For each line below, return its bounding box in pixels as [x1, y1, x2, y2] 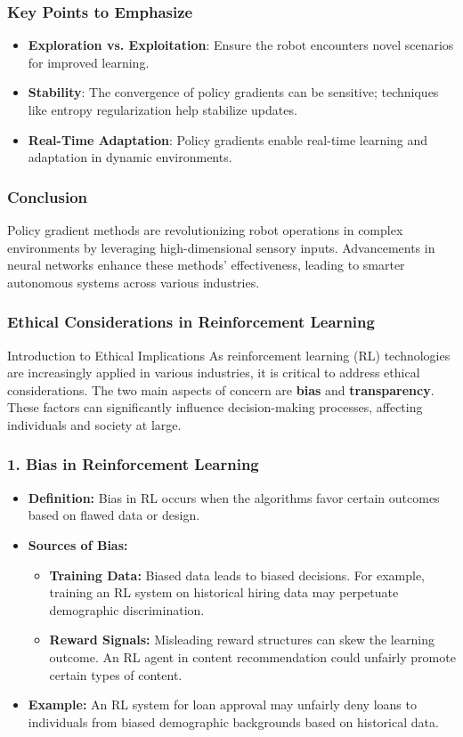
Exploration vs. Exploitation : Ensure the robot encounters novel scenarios [28, 36, 454, 54]
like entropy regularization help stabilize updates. [28, 101, 297, 118]
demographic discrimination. [49, 600, 205, 619]
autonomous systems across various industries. [7, 272, 260, 291]
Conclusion [7, 185, 87, 207]
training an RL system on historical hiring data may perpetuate [49, 583, 399, 602]
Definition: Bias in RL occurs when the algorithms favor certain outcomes [28, 488, 440, 506]
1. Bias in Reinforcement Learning [7, 453, 259, 475]
